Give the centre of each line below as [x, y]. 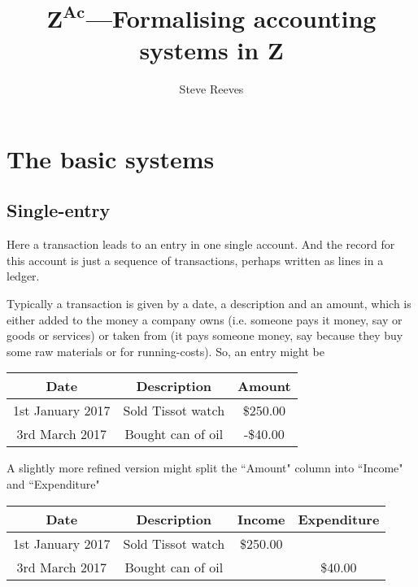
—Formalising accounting [231, 18]
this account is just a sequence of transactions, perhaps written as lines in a [195, 260]
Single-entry [59, 210]
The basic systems [111, 158]
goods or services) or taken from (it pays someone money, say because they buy [205, 335]
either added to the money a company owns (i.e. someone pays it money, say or [205, 319]
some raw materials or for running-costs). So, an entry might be [165, 351]
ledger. [23, 276]
